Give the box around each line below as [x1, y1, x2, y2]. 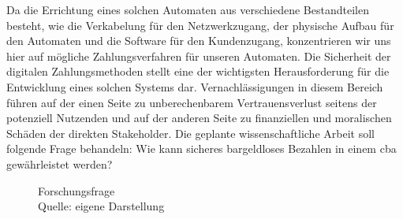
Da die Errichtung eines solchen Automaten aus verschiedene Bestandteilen [6, 2, 369, 17]
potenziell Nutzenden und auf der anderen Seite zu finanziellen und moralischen [6, 109, 392, 126]
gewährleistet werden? [6, 155, 113, 172]
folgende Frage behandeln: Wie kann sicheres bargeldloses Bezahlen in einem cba [6, 140, 397, 157]
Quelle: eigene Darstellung [38, 198, 165, 214]
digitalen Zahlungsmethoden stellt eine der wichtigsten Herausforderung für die [6, 63, 390, 80]
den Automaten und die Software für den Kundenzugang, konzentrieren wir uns [6, 32, 391, 49]
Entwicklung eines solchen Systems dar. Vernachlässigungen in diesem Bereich [6, 78, 383, 95]
